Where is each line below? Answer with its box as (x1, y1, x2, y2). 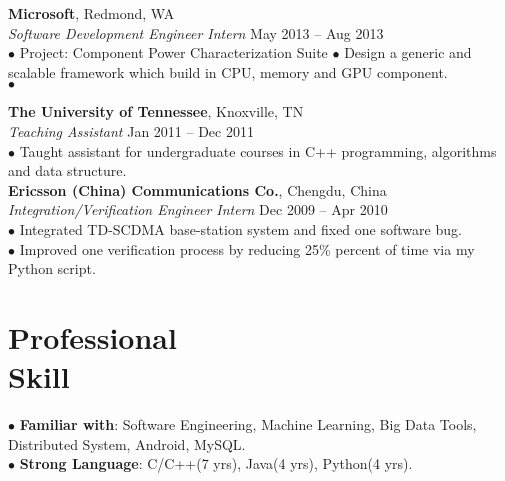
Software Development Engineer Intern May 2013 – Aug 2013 (8, 22, 384, 43)
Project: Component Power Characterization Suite (19, 42, 328, 63)
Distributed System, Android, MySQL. (8, 433, 246, 454)
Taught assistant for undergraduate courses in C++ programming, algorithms (19, 140, 497, 161)
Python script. (8, 258, 96, 279)
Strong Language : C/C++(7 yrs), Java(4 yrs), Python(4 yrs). (19, 453, 413, 474)
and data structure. (8, 160, 127, 181)
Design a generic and (344, 42, 472, 63)
